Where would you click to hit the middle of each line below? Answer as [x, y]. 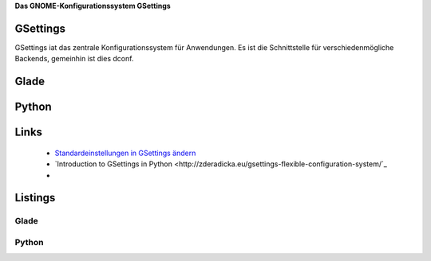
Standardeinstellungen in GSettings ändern [125, 153]
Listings [35, 198]
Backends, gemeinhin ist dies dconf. [74, 59]
